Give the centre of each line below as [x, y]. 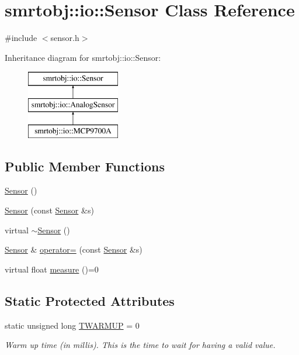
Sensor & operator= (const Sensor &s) [74, 249]
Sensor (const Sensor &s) [49, 210]
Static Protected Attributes [90, 300]
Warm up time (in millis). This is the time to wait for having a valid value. [140, 345]
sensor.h [65, 38]
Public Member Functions [85, 166]
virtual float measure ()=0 [52, 269]
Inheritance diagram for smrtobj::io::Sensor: [83, 57]
